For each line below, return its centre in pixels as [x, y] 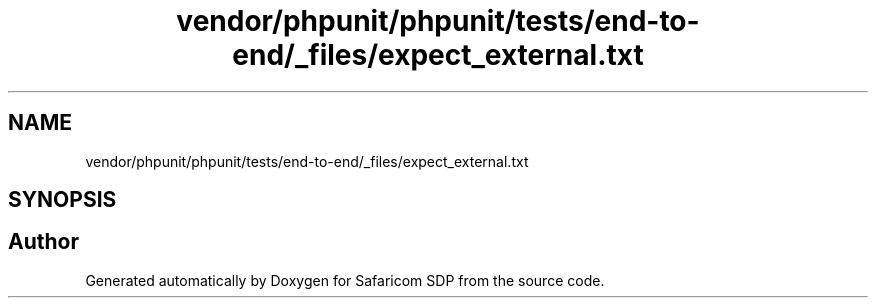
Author [43, 242]
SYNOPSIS [62, 200]
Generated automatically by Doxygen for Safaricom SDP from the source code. [345, 280]
